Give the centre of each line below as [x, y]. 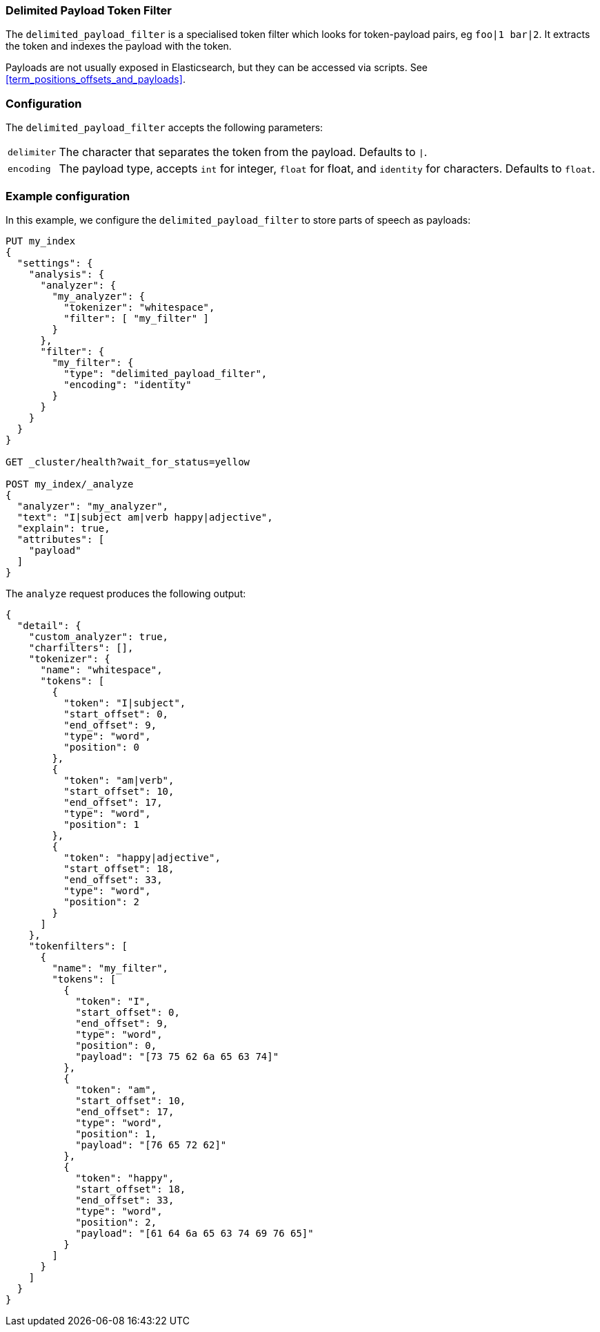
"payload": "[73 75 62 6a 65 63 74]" [177, 1056]
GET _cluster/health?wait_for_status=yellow [128, 462]
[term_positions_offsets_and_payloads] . [96, 79]
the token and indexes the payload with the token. [119, 46]
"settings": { [55, 263]
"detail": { [49, 625]
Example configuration [68, 196]
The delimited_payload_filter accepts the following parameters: [164, 128]
